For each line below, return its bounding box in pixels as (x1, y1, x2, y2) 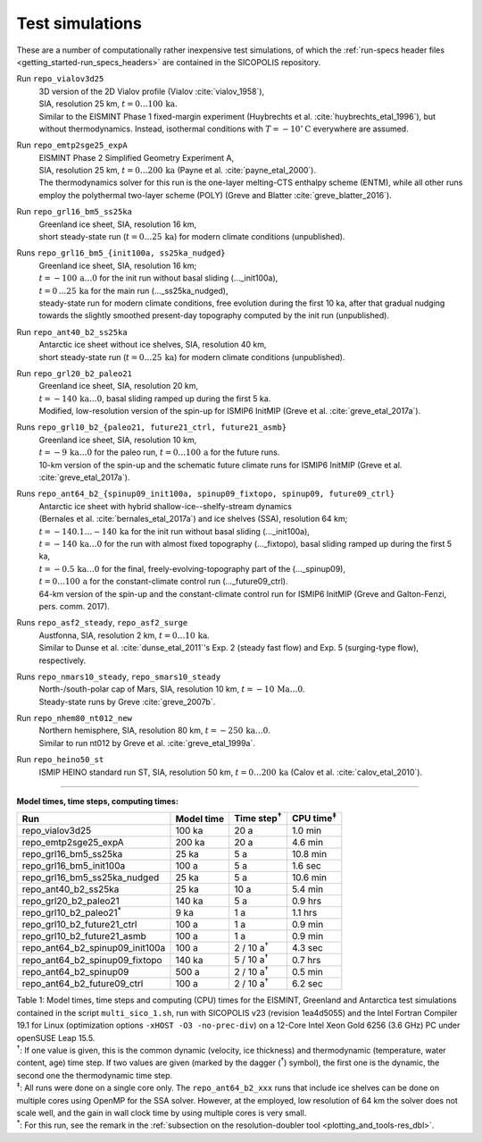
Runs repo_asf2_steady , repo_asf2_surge (16, 617, 188, 628)
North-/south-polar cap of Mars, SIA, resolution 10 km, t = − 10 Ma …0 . (38, 684, 305, 694)
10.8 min (291, 847, 328, 860)
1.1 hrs (291, 906, 318, 919)
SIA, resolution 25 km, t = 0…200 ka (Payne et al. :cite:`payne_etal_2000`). (38, 165, 317, 176)
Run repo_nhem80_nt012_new (16, 713, 133, 724)
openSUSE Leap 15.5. (16, 1032, 96, 1043)
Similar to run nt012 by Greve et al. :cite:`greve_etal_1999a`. (38, 737, 256, 748)
